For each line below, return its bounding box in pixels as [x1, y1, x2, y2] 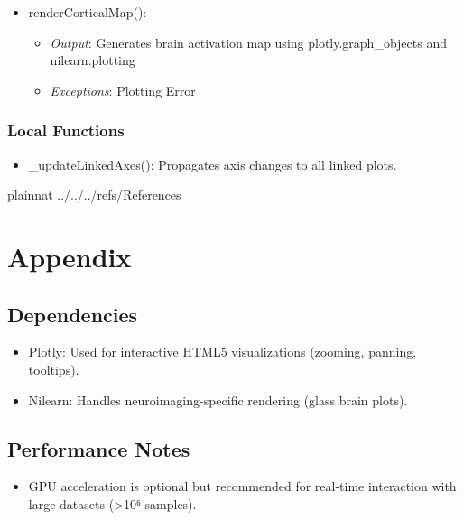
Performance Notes [7, 434, 190, 462]
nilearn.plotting [50, 51, 135, 70]
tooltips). [28, 359, 79, 378]
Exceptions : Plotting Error [50, 80, 196, 99]
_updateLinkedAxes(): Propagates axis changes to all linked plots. [28, 154, 397, 173]
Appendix [7, 237, 132, 274]
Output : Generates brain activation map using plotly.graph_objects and [50, 32, 447, 51]
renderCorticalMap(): [28, 3, 147, 21]
